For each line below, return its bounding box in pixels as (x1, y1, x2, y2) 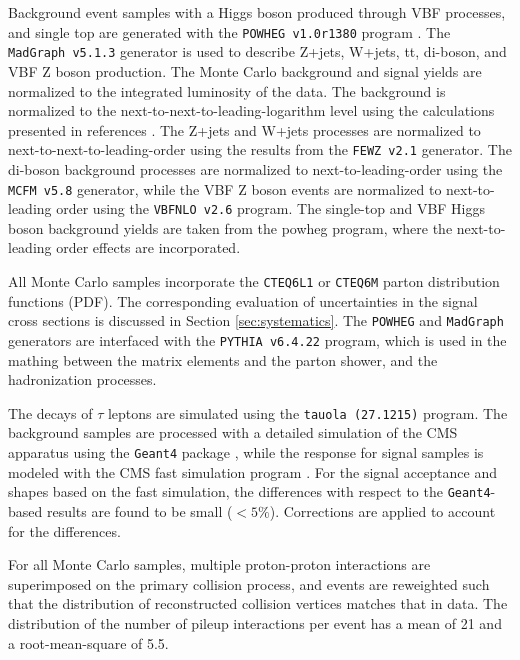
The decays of (8, 402, 93, 423)
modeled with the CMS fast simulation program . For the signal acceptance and (8, 461, 498, 482)
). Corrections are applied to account (269, 500, 496, 521)
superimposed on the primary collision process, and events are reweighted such (8, 573, 490, 594)
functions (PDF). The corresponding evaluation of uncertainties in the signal (8, 290, 478, 311)
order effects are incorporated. (56, 237, 241, 258)
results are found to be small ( (46, 500, 233, 521)
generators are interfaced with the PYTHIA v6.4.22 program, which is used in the (8, 329, 507, 350)
